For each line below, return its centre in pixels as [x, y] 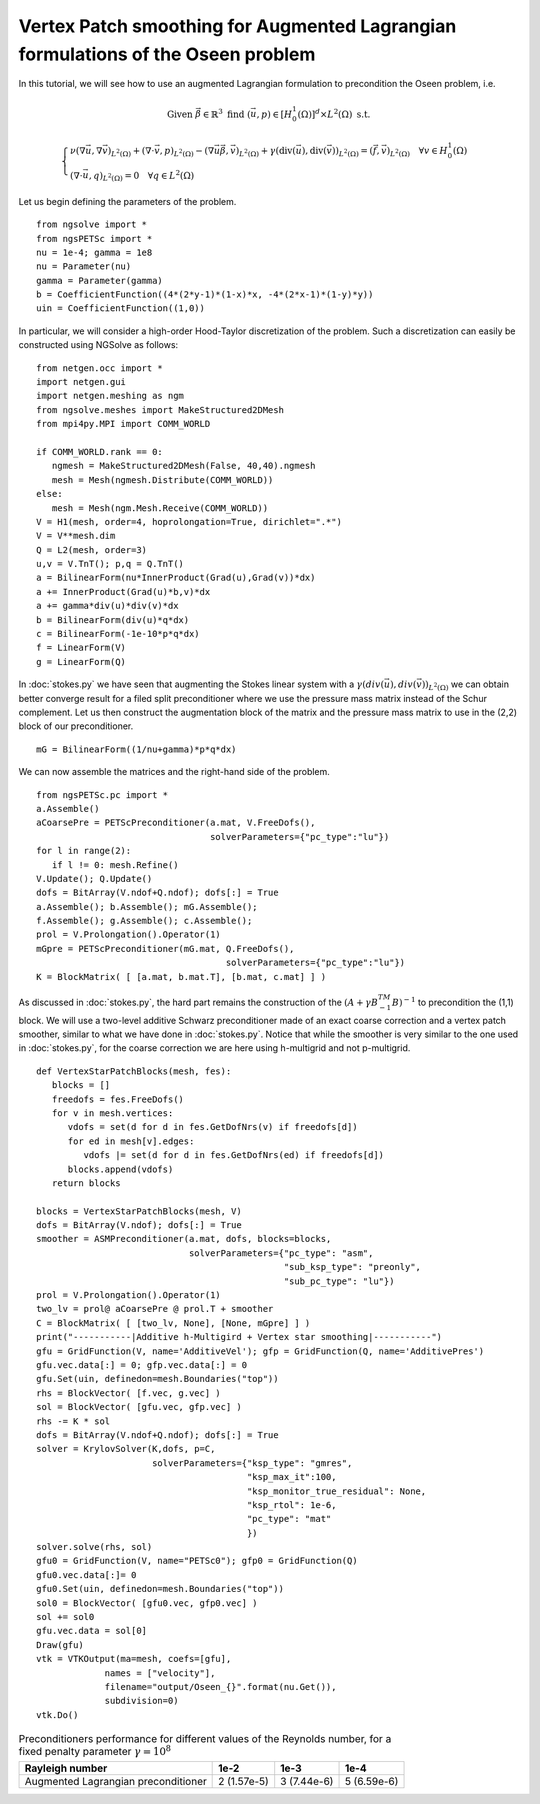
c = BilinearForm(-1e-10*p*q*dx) [118, 634]
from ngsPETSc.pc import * [102, 794]
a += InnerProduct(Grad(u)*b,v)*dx [123, 591]
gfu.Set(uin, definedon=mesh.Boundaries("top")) [157, 1379]
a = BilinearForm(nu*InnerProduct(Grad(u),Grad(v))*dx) [176, 578]
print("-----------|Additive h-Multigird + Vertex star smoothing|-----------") [239, 1337]
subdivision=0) [141, 1701]
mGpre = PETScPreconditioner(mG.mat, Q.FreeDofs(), [165, 948]
